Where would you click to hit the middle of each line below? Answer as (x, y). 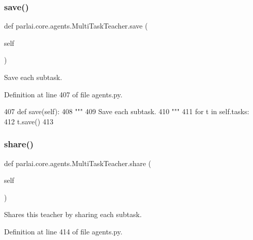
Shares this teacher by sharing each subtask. (73, 214)
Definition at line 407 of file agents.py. (63, 94)
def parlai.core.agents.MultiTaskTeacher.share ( (78, 163)
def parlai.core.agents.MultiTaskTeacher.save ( (76, 26)
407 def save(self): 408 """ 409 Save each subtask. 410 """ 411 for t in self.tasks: (127, 111)
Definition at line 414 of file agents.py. (63, 231)
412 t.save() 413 (29, 121)
